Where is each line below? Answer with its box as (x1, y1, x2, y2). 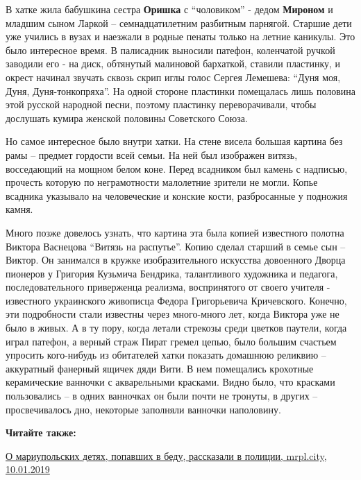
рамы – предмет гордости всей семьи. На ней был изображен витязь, (6, 147, 298, 162)
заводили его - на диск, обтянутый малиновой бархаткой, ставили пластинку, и (6, 56, 341, 71)
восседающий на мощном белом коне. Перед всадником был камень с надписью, (6, 161, 348, 175)
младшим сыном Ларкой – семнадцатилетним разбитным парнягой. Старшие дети (6, 15, 352, 30)
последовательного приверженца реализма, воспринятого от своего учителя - (6, 280, 330, 294)
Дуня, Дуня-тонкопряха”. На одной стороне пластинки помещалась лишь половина (6, 83, 355, 98)
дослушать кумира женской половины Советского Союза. (6, 110, 248, 125)
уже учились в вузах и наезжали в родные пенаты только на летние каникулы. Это (6, 29, 355, 44)
